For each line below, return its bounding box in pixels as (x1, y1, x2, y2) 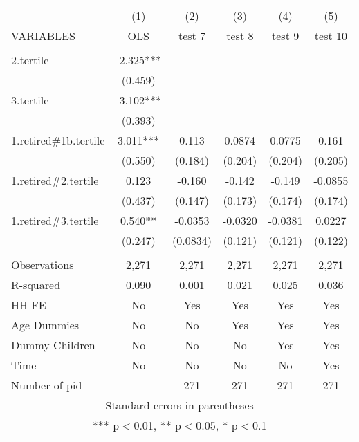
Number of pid (11, 377, 82, 393)
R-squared (11, 277, 61, 293)
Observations (11, 257, 74, 273)
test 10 (314, 28, 347, 44)
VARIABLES (11, 28, 75, 44)
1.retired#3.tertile (11, 212, 99, 228)
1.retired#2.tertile (11, 172, 99, 188)
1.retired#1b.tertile (11, 132, 105, 148)
